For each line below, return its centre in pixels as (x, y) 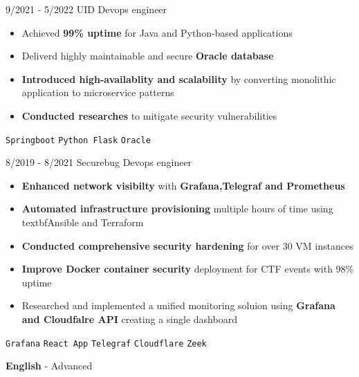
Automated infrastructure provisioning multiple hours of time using (177, 209)
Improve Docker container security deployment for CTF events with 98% (188, 269)
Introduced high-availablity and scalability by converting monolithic (179, 79)
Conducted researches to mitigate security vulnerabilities (149, 115)
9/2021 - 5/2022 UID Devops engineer (86, 9)
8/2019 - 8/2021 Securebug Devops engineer (99, 162)
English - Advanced (49, 366)
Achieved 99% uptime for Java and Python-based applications (157, 32)
